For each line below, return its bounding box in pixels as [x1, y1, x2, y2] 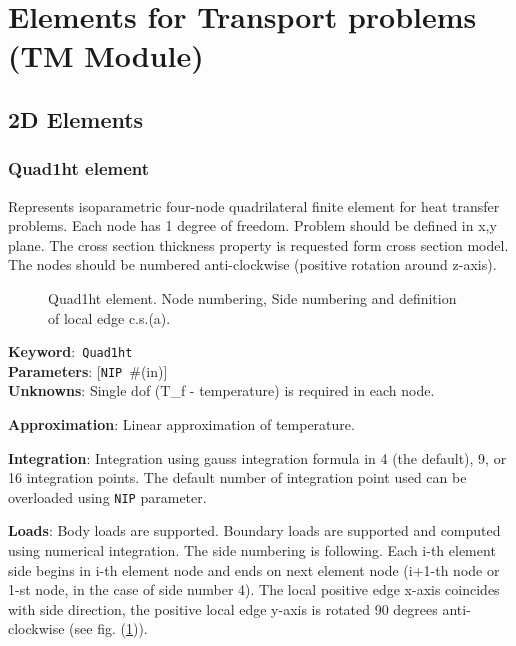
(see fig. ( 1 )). [69, 618, 148, 639]
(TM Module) [8, 35, 204, 76]
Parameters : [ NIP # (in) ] [8, 360, 168, 381]
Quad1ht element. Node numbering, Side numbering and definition [48, 287, 457, 308]
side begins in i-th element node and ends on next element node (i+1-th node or [8, 559, 500, 580]
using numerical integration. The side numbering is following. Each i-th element [8, 540, 496, 561]
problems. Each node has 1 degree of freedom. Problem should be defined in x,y [8, 215, 497, 236]
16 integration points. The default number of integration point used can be [8, 467, 467, 488]
